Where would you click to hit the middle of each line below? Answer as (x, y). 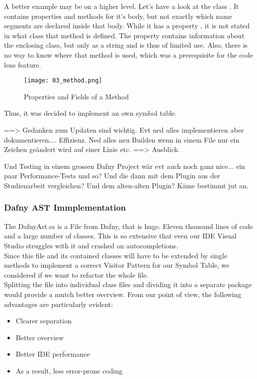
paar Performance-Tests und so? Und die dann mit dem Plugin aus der (112, 176)
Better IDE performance (53, 354)
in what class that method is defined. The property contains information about (124, 35)
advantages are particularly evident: (59, 304)
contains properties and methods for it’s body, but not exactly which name (118, 16)
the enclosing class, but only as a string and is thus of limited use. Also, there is (126, 45)
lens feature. (23, 64)
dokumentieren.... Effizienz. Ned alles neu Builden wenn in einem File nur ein (122, 139)
